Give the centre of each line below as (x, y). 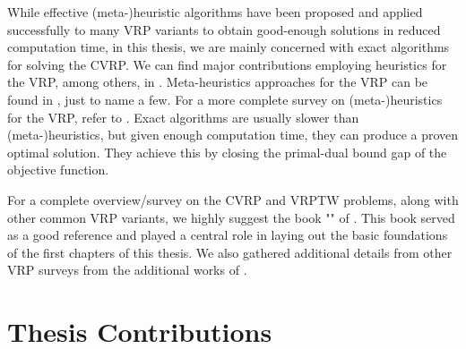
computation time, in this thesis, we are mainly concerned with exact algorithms (229, 47)
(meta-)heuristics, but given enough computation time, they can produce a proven (233, 135)
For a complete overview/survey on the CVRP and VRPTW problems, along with (233, 199)
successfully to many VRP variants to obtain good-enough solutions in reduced (224, 29)
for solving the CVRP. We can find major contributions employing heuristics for (227, 64)
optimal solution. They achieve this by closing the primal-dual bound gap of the (227, 152)
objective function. (58, 170)
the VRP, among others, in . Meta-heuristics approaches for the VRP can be (218, 82)
